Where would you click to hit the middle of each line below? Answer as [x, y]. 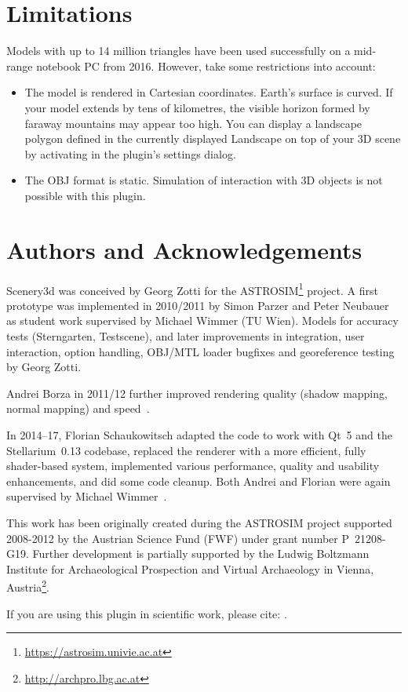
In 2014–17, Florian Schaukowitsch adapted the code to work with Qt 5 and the [199, 435]
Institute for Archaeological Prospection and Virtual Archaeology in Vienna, [190, 568]
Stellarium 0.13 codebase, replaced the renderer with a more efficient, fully [186, 450]
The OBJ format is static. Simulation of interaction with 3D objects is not [204, 180]
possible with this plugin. [85, 195]
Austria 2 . [28, 586]
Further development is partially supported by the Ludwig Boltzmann [201, 554]
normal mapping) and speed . [78, 408]
